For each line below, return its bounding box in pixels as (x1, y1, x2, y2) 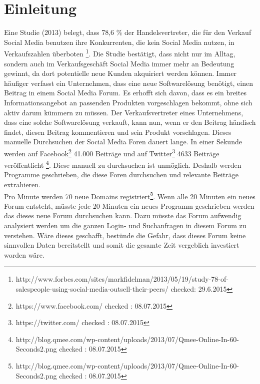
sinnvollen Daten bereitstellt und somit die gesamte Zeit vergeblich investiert (4, 240, 239, 250)
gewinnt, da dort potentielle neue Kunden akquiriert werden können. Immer (4, 68, 236, 78)
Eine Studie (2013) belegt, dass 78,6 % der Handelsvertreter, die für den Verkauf (4, 27, 251, 37)
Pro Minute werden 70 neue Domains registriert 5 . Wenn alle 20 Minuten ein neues (4, 189, 255, 201)
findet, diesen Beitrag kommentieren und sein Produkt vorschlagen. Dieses (4, 126, 231, 137)
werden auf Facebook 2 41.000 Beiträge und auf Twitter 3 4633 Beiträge (4, 146, 219, 158)
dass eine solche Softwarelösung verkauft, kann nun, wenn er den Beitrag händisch (4, 117, 256, 127)
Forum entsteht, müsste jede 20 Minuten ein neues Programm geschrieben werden (4, 200, 254, 211)
